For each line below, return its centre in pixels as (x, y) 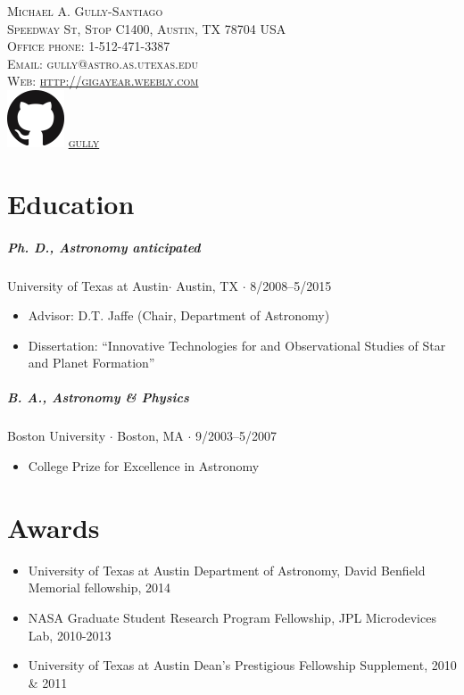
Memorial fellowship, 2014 (99, 587)
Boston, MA (150, 436)
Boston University (57, 436)
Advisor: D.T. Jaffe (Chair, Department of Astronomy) (179, 315)
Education (71, 203)
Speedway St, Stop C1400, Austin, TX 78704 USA (147, 28)
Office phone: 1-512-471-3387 (89, 46)
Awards (54, 527)
